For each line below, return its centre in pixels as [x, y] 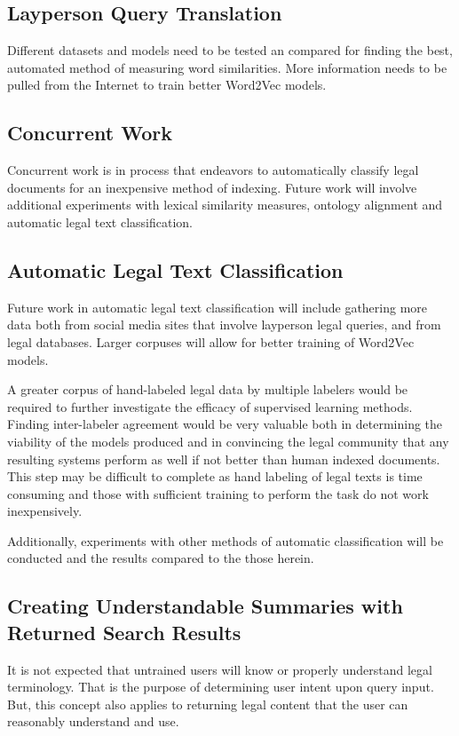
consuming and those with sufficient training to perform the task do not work [218, 493]
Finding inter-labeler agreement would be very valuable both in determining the [225, 424]
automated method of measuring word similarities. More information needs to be [227, 67]
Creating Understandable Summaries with [205, 606]
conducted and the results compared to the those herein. [161, 558]
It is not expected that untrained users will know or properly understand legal [220, 669]
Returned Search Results [124, 632]
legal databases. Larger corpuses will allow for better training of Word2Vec [211, 341]
